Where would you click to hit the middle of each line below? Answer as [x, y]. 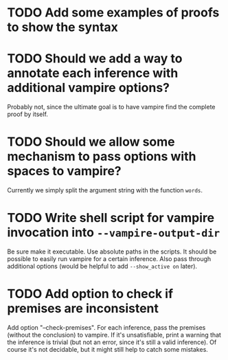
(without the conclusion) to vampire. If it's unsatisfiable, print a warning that [114, 335]
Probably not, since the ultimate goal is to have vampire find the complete [111, 107]
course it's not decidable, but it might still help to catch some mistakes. [107, 349]
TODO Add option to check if [90, 294]
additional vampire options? [89, 88]
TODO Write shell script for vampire [111, 218]
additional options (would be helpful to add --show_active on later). [102, 266]
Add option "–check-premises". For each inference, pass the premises [106, 327]
